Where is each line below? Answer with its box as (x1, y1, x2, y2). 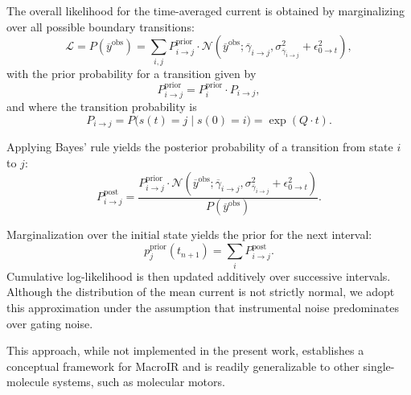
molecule (6, 373, 49, 390)
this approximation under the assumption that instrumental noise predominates (6, 299, 399, 315)
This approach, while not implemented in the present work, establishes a (6, 342, 364, 359)
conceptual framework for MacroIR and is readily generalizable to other (6, 357, 360, 374)
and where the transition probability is (6, 98, 197, 115)
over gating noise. (6, 315, 93, 331)
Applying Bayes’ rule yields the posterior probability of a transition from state (6, 138, 393, 155)
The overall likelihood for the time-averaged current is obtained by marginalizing (6, 2, 405, 19)
